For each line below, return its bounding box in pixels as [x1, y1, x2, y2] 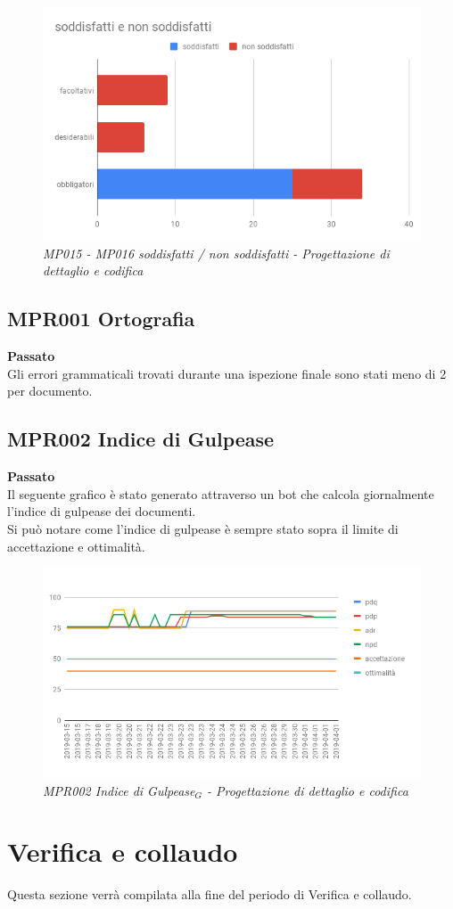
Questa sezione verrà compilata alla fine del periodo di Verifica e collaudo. [7, 885, 412, 904]
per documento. [7, 381, 93, 400]
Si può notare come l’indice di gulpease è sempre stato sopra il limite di [7, 519, 399, 537]
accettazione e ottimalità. [7, 536, 145, 555]
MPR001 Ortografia [7, 305, 195, 332]
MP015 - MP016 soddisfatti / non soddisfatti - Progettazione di [43, 243, 390, 262]
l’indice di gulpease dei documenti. [7, 502, 196, 520]
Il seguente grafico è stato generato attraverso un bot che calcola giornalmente [7, 484, 434, 503]
